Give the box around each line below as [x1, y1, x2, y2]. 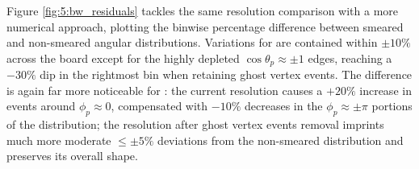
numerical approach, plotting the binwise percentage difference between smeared [6, 18, 404, 35]
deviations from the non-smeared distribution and [157, 131, 404, 148]
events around [6, 97, 76, 114]
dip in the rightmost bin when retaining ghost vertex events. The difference [40, 66, 413, 83]
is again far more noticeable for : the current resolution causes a [6, 81, 323, 98]
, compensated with [111, 97, 208, 114]
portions [371, 97, 413, 114]
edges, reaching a [308, 49, 392, 66]
